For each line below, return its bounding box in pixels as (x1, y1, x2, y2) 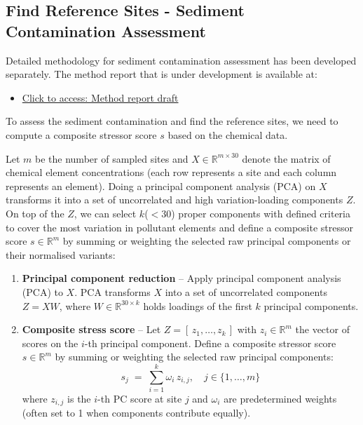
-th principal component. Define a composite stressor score (84, 335, 336, 350)
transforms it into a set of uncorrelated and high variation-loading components (6, 192, 343, 207)
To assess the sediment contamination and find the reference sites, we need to (6, 114, 338, 128)
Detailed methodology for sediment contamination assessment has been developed (6, 53, 357, 67)
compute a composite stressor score (6, 127, 157, 142)
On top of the (6, 205, 64, 220)
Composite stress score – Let (22, 322, 161, 337)
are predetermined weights (224, 391, 337, 405)
